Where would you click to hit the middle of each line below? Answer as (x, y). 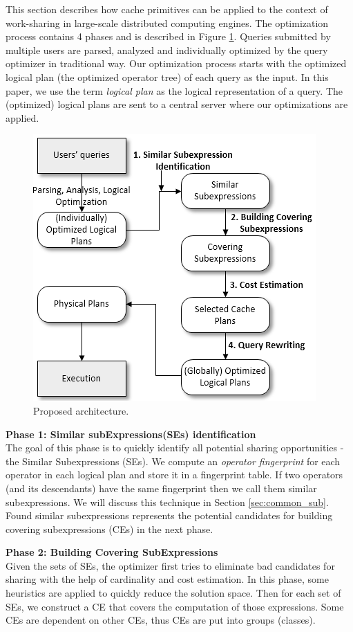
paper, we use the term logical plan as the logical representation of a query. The (174, 90)
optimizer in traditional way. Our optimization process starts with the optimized (176, 63)
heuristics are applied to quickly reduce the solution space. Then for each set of (173, 593)
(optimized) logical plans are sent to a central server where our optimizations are (177, 104)
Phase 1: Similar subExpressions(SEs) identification (131, 434)
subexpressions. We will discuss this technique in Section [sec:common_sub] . (167, 502)
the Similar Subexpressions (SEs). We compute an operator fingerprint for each (173, 461)
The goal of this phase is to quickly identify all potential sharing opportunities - (175, 448)
